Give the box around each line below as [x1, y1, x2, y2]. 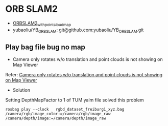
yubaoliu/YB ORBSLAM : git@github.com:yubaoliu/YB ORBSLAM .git [12, 27, 144, 34]
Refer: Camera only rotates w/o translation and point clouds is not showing [5, 72, 162, 78]
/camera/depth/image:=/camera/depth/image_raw [5, 116, 106, 121]
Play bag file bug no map [5, 43, 86, 51]
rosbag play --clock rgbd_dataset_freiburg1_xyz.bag [5, 107, 125, 112]
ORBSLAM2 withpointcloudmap [12, 20, 71, 27]
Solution [12, 87, 31, 93]
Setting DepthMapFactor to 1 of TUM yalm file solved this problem [5, 97, 144, 103]
